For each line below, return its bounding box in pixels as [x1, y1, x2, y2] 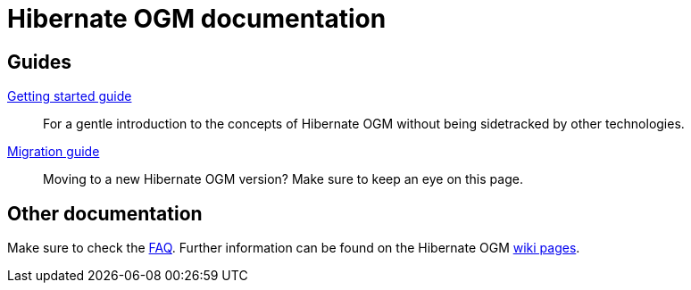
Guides [7, 50, 72, 73]
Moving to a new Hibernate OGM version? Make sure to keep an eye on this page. [43, 171, 523, 187]
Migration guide [7, 144, 100, 160]
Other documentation [7, 202, 203, 225]
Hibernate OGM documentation [7, 4, 387, 34]
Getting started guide [7, 88, 132, 104]
